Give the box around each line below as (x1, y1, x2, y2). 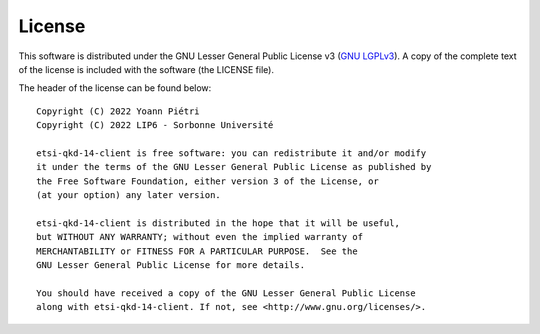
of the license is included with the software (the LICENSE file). (18, 63, 275, 75)
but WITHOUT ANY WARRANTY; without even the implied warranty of (36, 231, 364, 243)
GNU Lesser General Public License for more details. (36, 260, 305, 271)
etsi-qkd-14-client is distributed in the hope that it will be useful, (36, 217, 400, 229)
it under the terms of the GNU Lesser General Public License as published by (36, 161, 432, 173)
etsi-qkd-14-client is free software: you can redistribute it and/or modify (36, 147, 427, 159)
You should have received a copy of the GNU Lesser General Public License (36, 287, 416, 299)
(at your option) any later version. (36, 190, 222, 201)
